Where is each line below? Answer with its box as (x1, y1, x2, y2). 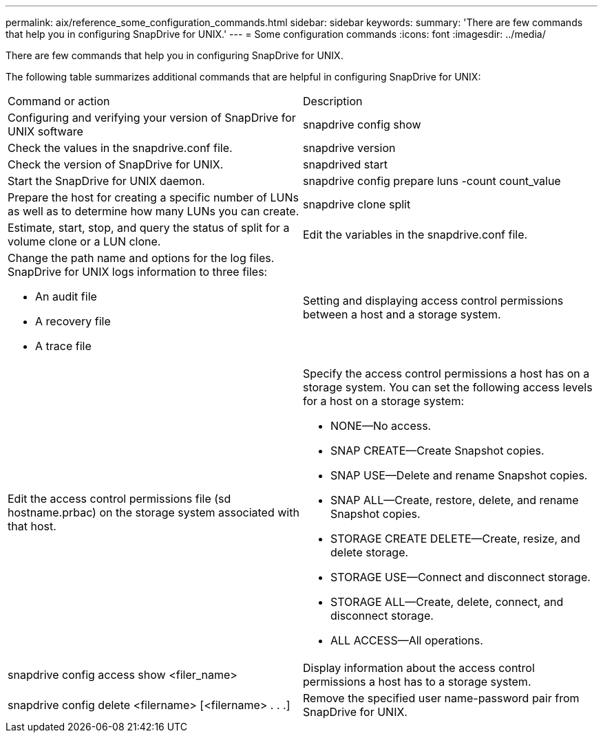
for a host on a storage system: (303, 394, 464, 408)
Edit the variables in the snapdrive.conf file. (303, 228, 528, 241)
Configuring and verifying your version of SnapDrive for (8, 111, 296, 124)
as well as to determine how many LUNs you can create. (8, 204, 299, 218)
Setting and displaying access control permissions (303, 294, 564, 307)
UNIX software (8, 124, 83, 138)
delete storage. (330, 545, 409, 559)
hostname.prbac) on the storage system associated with (8, 506, 299, 519)
